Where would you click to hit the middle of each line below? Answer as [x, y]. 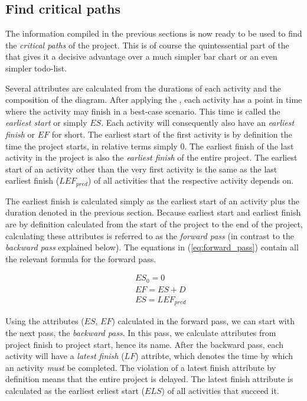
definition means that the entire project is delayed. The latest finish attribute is [149, 379]
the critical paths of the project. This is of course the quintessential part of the [147, 45]
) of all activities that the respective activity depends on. [191, 180]
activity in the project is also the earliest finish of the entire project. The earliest [151, 157]
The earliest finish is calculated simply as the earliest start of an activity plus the [153, 200]
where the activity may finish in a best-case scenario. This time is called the [143, 111]
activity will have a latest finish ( [65, 356]
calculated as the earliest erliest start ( [75, 390]
